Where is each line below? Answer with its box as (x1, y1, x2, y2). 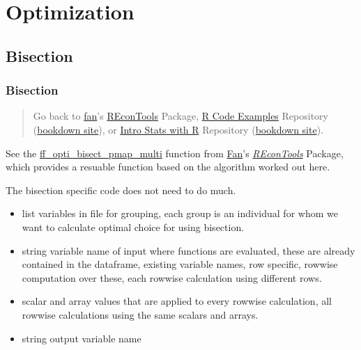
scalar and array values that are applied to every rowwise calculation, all (22, 294, 332, 308)
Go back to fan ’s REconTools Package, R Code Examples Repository (33, 109, 328, 123)
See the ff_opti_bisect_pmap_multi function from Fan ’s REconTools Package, (6, 145, 344, 160)
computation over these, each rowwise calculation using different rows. (22, 270, 322, 285)
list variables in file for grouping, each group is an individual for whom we (22, 206, 338, 221)
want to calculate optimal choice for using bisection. (22, 219, 245, 234)
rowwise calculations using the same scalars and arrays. (22, 307, 259, 321)
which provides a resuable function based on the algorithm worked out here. (6, 159, 330, 174)
